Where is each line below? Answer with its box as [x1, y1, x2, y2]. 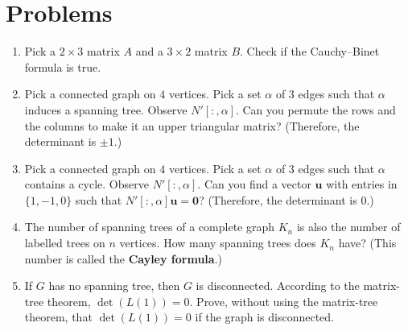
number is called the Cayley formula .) [24, 250, 222, 267]
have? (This [338, 234, 397, 251]
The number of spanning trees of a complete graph [24, 218, 275, 235]
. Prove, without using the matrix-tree [189, 292, 378, 309]
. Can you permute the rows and [235, 101, 396, 118]
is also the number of [296, 218, 401, 235]
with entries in [326, 176, 398, 192]
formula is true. [24, 58, 101, 75]
